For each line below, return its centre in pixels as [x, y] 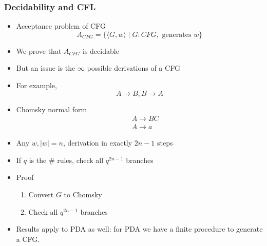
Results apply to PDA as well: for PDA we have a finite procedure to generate [139, 229]
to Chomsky [83, 194]
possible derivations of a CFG [133, 68]
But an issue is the [46, 68]
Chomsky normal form [52, 109]
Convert [41, 194]
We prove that [39, 50]
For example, [36, 85]
